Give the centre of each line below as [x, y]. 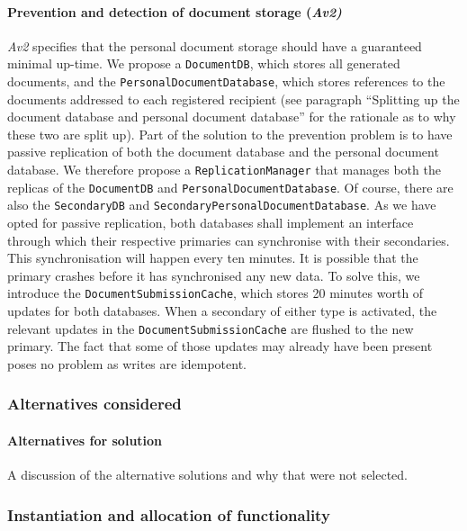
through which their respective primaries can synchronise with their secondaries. [229, 240]
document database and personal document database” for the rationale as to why [232, 117]
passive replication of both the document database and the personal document [223, 152]
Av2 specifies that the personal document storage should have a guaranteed [215, 45]
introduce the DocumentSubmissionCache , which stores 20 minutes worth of [216, 293]
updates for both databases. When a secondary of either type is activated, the [222, 311]
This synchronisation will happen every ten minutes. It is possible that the [213, 258]
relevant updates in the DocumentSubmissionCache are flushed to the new [211, 328]
